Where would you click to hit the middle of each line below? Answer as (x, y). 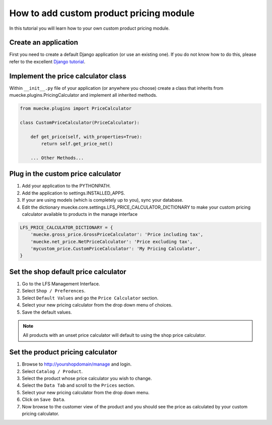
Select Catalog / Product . (52, 371)
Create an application (44, 43)
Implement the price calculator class (68, 76)
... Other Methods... (57, 158)
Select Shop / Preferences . (54, 291)
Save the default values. (47, 312)
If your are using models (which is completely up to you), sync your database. (103, 200)
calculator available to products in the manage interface (80, 214)
